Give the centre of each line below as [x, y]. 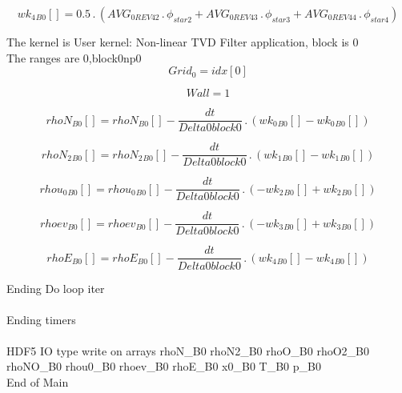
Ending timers [41, 319]
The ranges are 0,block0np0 [74, 57]
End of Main [38, 382]
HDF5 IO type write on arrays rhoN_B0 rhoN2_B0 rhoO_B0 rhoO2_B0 [188, 350]
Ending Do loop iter [56, 288]
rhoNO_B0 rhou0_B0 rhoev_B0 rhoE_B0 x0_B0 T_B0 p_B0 [164, 366]
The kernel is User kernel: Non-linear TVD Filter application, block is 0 [183, 42]
